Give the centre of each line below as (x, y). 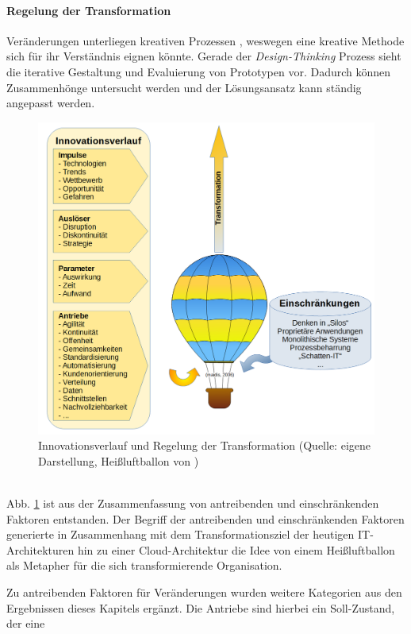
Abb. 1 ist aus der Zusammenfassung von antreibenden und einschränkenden (193, 503)
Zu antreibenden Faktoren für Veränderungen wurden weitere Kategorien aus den (204, 592)
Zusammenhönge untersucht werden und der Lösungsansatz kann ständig (184, 87)
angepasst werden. (51, 103)
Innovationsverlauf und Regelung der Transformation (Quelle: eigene (204, 445)
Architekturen (40, 549)
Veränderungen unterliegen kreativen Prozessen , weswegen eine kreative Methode (205, 40)
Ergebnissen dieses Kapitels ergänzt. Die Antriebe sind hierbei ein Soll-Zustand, (201, 607)
